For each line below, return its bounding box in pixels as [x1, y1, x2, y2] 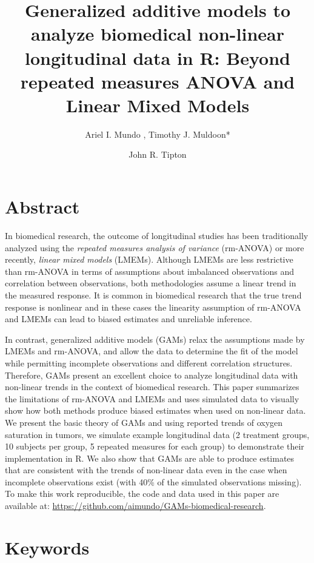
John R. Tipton [129, 148, 187, 161]
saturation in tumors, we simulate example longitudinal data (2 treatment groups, [5, 428, 310, 440]
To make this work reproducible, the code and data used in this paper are [5, 487, 279, 500]
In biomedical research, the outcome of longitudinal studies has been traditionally [5, 229, 309, 241]
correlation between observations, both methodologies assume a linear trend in [5, 277, 296, 289]
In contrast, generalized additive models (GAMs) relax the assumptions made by [5, 332, 305, 345]
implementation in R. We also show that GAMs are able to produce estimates [5, 451, 295, 464]
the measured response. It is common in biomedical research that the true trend [5, 288, 302, 301]
